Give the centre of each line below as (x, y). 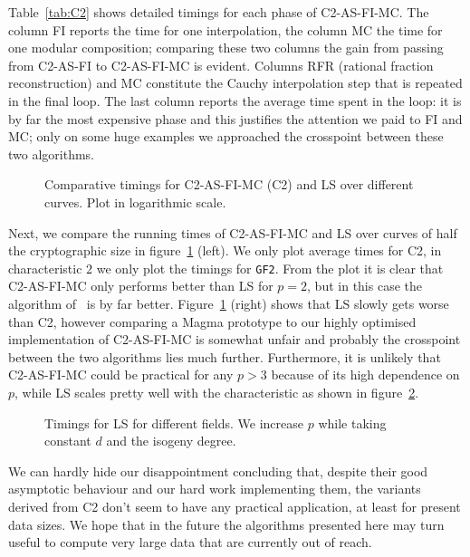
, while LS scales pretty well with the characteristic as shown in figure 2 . (217, 392)
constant (68, 441)
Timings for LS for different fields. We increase (174, 423)
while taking (352, 423)
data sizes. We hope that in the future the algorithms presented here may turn (226, 524)
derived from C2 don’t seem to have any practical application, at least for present (235, 506)
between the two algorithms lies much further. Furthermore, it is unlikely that (225, 356)
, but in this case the (364, 286)
